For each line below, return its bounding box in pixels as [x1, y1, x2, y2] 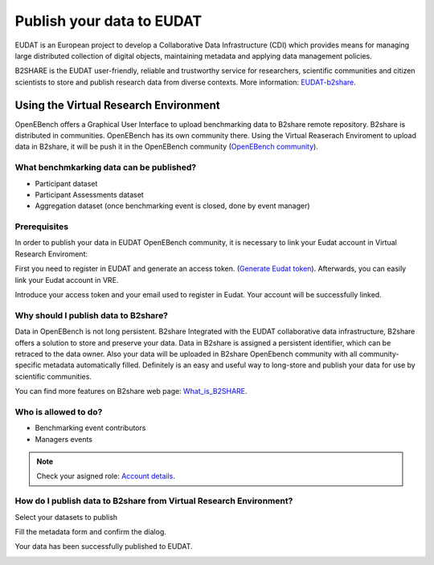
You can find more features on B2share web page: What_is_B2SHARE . [14, 387, 248, 396]
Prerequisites [14, 221, 68, 232]
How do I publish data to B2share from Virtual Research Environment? [14, 495, 293, 506]
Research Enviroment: [14, 249, 88, 259]
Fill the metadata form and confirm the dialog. [14, 526, 166, 536]
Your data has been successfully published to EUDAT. [14, 542, 193, 551]
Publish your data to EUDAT [14, 12, 203, 30]
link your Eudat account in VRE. [14, 275, 119, 285]
